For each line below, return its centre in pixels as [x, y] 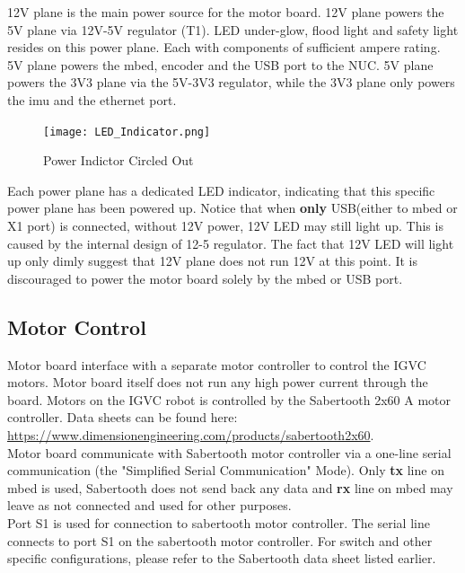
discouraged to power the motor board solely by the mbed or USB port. [205, 278]
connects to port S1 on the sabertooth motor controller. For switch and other [220, 540]
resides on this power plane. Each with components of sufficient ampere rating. [224, 47]
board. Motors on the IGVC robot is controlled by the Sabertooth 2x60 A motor [229, 399]
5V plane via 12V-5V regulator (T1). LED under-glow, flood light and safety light [233, 29]
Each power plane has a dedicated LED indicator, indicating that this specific [221, 190]
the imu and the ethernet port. [92, 99]
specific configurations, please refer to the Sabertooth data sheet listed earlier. [222, 558]
